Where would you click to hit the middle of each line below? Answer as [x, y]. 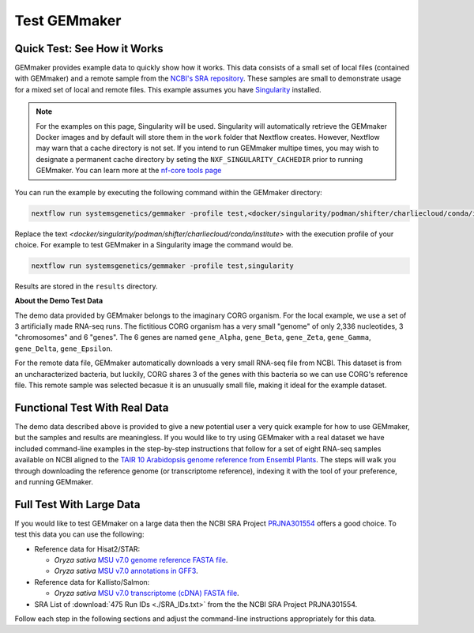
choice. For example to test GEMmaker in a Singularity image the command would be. [154, 244]
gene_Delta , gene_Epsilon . [64, 349]
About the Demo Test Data [59, 301]
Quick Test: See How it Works [89, 49]
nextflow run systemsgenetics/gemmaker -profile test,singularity [162, 266]
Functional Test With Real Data [92, 407]
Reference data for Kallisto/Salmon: [92, 582]
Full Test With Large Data [77, 505]
